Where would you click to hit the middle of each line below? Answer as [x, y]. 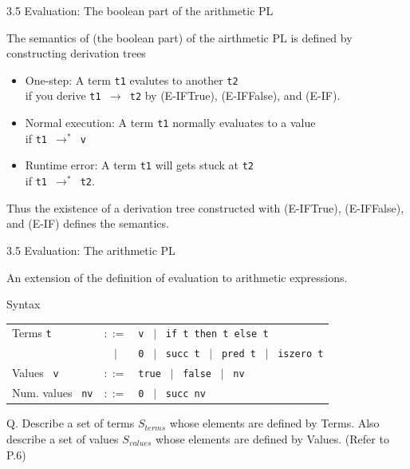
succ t [183, 354]
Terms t [32, 333]
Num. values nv [53, 393]
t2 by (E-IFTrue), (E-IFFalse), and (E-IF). [235, 95]
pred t [239, 354]
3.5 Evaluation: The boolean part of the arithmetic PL [140, 10]
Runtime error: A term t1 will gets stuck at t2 [139, 165]
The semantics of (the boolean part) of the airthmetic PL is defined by [179, 37]
